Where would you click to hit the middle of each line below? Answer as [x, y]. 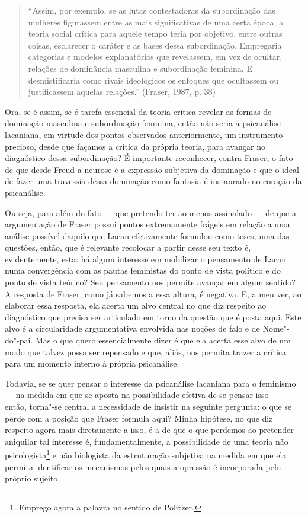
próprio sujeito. [33, 478]
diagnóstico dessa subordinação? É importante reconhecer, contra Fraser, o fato [149, 158]
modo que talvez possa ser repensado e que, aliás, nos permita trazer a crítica [146, 351]
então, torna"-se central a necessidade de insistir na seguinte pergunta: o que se [148, 406]
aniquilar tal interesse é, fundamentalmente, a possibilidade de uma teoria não [147, 441]
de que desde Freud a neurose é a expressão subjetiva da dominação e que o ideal [152, 169]
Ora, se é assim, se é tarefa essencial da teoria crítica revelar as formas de [138, 111]
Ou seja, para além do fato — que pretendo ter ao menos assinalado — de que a [150, 212]
